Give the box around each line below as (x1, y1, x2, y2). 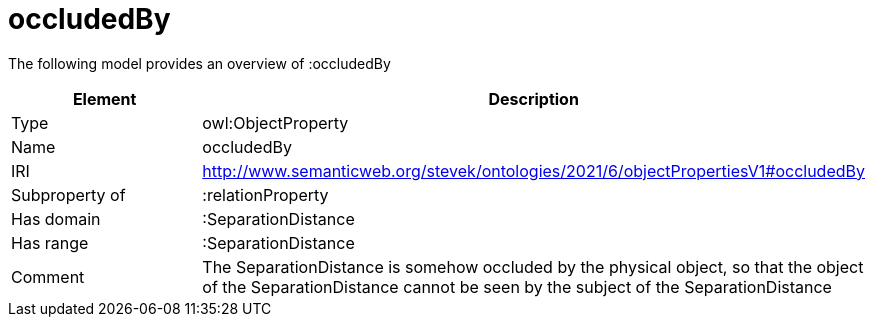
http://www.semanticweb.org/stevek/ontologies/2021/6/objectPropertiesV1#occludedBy (202, 160, 865, 181)
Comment (11, 266, 85, 287)
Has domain (11, 208, 101, 229)
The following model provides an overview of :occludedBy (8, 54, 391, 72)
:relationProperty (202, 184, 329, 205)
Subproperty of (11, 184, 126, 205)
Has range (11, 232, 89, 253)
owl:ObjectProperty (202, 112, 349, 133)
